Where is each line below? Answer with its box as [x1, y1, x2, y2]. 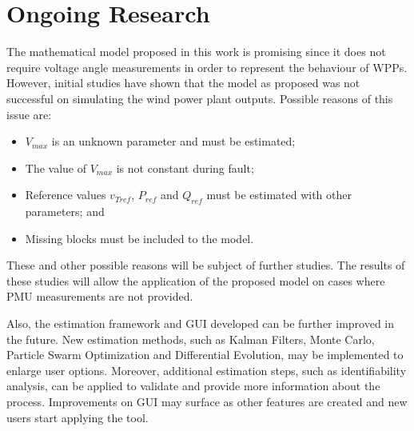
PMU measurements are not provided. [6, 288, 193, 305]
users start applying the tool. [6, 409, 149, 425]
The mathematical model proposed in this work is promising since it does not [6, 43, 386, 60]
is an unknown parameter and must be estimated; [51, 133, 296, 150]
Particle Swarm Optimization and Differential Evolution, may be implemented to [6, 346, 404, 363]
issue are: [6, 106, 52, 122]
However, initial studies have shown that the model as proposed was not [6, 74, 360, 91]
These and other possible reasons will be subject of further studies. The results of [6, 257, 405, 273]
